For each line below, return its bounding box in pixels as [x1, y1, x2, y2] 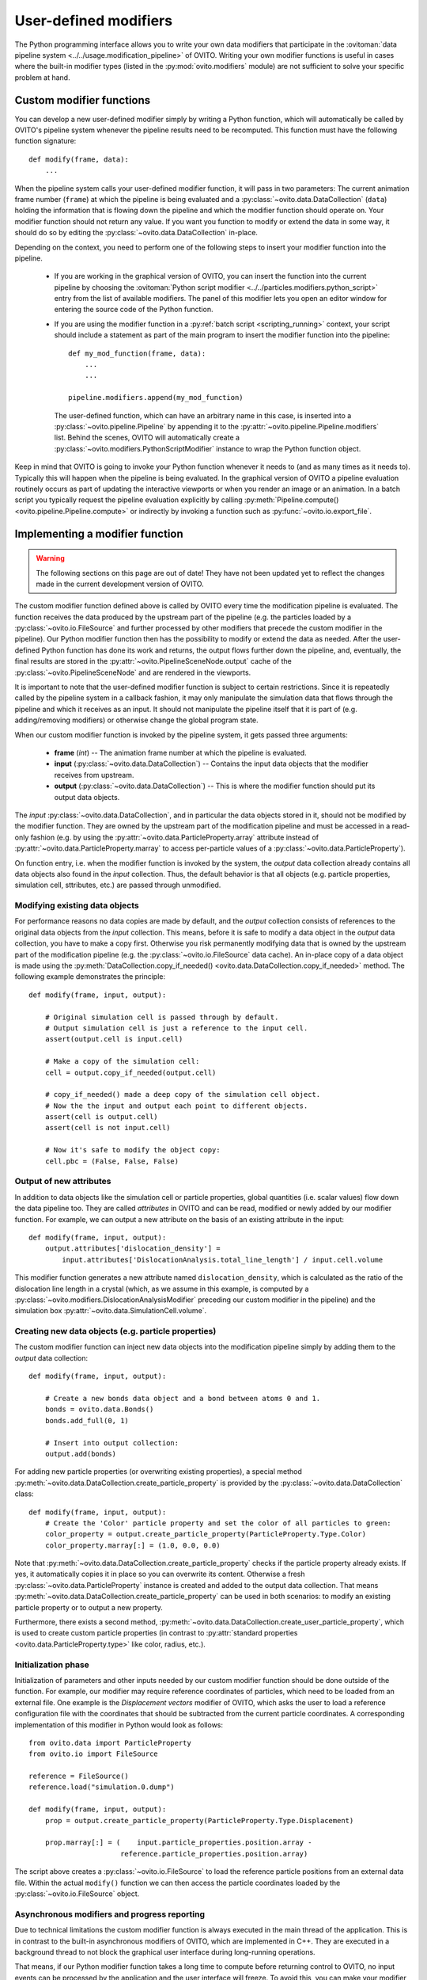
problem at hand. [14, 72, 70, 82]
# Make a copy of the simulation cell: [44, 1057, 200, 1066]
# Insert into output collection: [44, 1438, 179, 1447]
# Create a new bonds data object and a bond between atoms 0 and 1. [44, 1394, 321, 1403]
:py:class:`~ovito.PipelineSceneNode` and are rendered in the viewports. [14, 668, 251, 677]
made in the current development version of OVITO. [36, 579, 205, 588]
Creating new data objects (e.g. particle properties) [14, 1326, 217, 1337]
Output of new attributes [14, 1176, 111, 1187]
